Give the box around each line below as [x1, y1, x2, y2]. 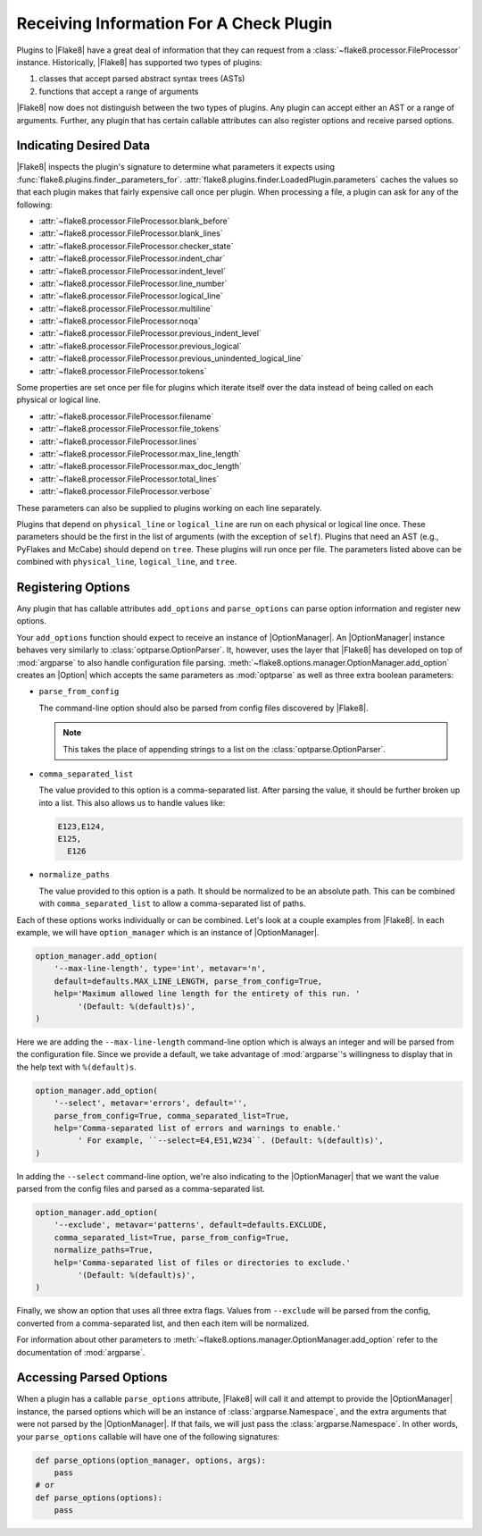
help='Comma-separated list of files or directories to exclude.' [54, 1257, 352, 1268]
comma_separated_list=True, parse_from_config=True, [54, 1232, 290, 1242]
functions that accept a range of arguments [38, 86, 199, 97]
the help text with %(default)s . [16, 1062, 137, 1072]
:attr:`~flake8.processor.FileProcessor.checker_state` [38, 240, 234, 251]
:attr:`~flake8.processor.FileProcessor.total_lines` [38, 474, 220, 484]
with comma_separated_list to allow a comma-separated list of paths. [38, 898, 306, 909]
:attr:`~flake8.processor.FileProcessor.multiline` [38, 303, 213, 314]
